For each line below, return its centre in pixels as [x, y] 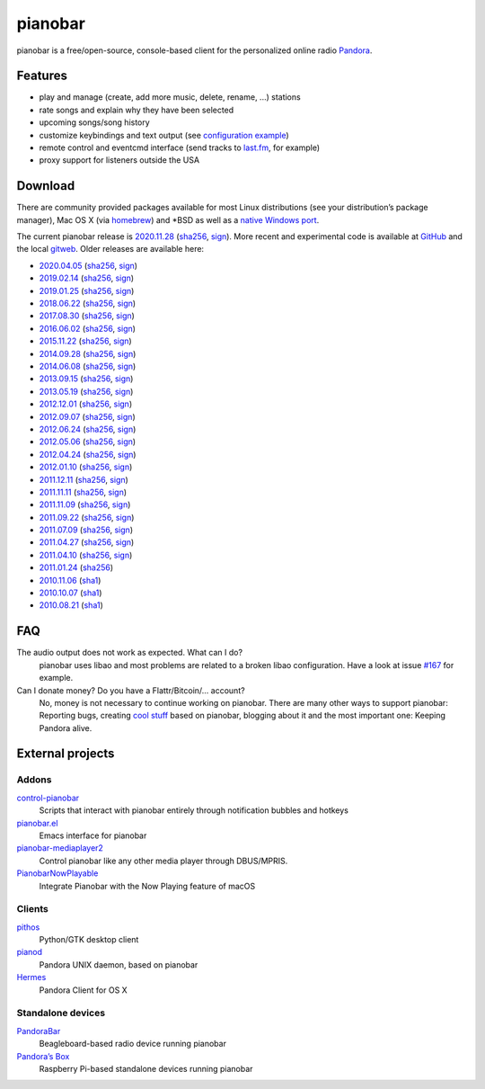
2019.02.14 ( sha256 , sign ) [87, 278]
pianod [30, 952]
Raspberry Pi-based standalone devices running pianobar [146, 1068]
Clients [32, 909]
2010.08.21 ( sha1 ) [71, 605]
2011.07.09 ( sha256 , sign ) [86, 530]
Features [42, 76]
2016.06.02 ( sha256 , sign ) [88, 328]
